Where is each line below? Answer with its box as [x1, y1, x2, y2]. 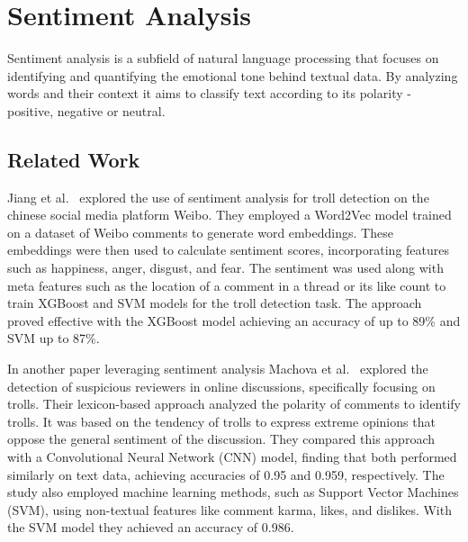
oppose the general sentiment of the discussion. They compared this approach [7, 429, 436, 448]
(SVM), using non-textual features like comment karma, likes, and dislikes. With [7, 500, 452, 519]
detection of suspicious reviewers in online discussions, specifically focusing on [7, 376, 436, 395]
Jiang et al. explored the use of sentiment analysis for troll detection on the [7, 187, 429, 206]
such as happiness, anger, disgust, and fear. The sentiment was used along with [7, 258, 444, 277]
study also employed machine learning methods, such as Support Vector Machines [7, 483, 459, 501]
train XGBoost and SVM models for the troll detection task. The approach [7, 294, 422, 312]
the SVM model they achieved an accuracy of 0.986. [7, 518, 294, 537]
